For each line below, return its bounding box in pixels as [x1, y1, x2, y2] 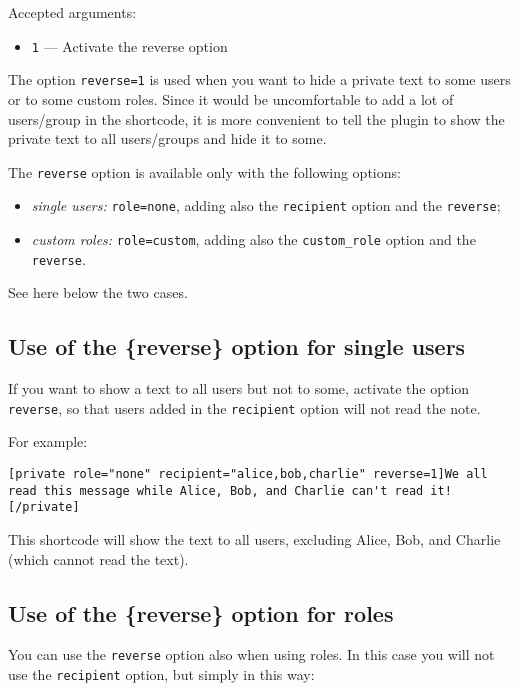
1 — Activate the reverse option [31, 35, 228, 56]
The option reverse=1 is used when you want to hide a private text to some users [8, 69, 511, 90]
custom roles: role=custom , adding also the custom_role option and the [31, 229, 476, 249]
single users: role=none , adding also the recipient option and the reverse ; [31, 195, 501, 216]
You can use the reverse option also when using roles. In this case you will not [8, 644, 495, 665]
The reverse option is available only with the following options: [8, 161, 401, 182]
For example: [8, 431, 88, 452]
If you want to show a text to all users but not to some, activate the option [8, 378, 470, 399]
